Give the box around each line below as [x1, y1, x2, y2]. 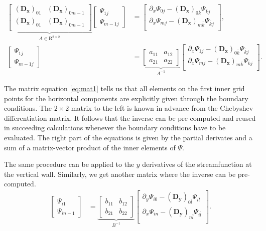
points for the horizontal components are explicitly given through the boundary [4, 93, 248, 103]
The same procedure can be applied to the [4, 159, 135, 169]
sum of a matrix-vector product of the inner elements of [4, 142, 176, 152]
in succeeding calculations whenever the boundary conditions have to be [4, 122, 226, 133]
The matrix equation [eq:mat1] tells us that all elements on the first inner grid [4, 83, 245, 94]
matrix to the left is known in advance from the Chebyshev [71, 103, 253, 113]
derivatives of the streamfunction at [142, 159, 252, 169]
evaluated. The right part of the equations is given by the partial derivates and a [4, 132, 252, 143]
